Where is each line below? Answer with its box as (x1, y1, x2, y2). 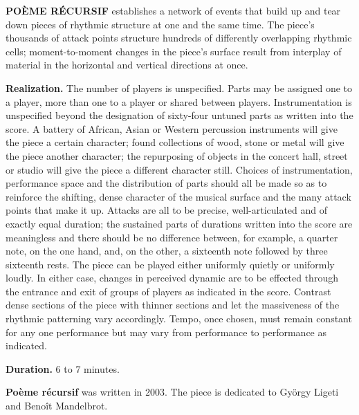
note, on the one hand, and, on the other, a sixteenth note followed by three (6, 243, 328, 258)
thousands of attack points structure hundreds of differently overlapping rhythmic (6, 30, 352, 45)
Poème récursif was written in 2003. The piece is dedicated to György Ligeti (6, 385, 339, 399)
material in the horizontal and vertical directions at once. (6, 57, 248, 72)
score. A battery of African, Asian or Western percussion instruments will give (6, 121, 338, 136)
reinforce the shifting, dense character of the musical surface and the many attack (6, 189, 351, 203)
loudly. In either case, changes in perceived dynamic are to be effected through (6, 270, 338, 285)
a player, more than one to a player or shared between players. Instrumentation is (6, 94, 352, 109)
